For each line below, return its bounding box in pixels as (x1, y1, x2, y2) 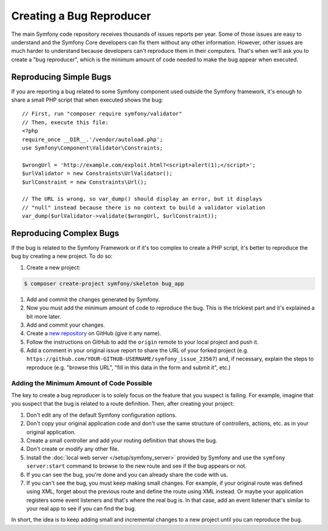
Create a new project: (26, 263, 81, 271)
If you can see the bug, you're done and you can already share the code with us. (26, 471, 228, 478)
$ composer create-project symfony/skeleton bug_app (24, 280, 185, 287)
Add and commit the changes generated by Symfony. (26, 296, 160, 303)
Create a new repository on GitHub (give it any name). (26, 330, 162, 337)
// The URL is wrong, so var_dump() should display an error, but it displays (22, 195, 262, 203)
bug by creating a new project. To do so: (11, 252, 112, 260)
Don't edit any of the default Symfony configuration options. (26, 411, 177, 418)
